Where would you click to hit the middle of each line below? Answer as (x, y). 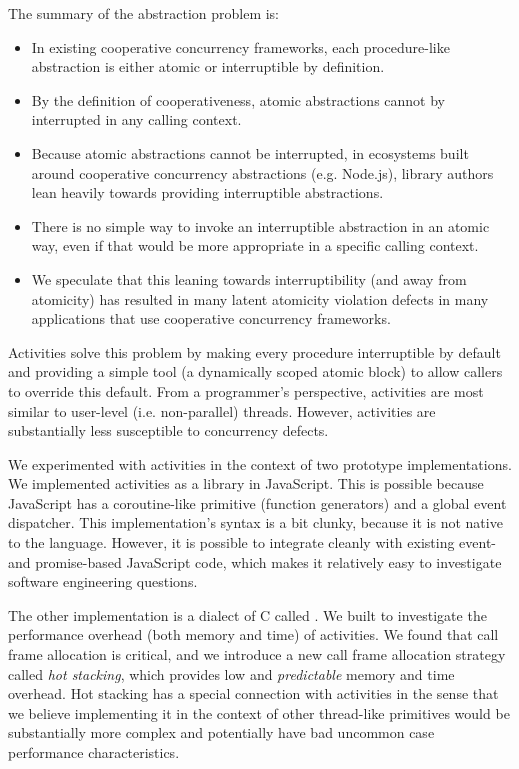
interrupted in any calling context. (136, 119)
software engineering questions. (103, 581)
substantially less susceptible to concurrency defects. (168, 430)
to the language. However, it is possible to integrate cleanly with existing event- (252, 542)
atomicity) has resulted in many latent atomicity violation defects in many (260, 298)
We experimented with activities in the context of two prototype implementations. (260, 463)
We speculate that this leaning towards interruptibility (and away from (249, 278)
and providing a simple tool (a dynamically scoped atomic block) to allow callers (255, 371)
